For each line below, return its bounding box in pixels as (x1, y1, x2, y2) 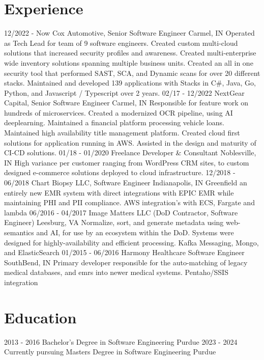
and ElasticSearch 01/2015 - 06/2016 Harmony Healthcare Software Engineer (4, 247, 245, 258)
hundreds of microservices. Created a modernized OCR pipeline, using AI (4, 107, 233, 118)
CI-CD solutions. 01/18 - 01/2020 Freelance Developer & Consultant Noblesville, (4, 147, 256, 158)
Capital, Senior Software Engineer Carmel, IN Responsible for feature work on (4, 97, 248, 108)
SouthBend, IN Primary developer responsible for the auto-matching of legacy (4, 257, 248, 267)
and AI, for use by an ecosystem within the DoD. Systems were (36, 227, 234, 237)
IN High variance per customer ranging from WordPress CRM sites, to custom (4, 157, 249, 168)
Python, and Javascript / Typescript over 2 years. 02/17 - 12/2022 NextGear (4, 87, 245, 98)
